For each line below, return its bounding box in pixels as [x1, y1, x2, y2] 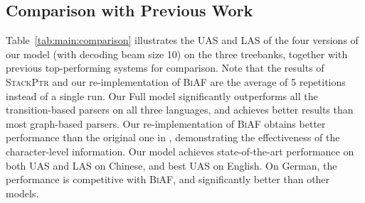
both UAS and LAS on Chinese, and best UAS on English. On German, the [6, 158, 337, 172]
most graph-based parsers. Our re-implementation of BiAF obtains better [6, 116, 326, 131]
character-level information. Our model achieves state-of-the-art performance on [6, 143, 354, 158]
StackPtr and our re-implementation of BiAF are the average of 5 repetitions [6, 74, 346, 89]
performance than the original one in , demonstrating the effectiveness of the [6, 130, 340, 145]
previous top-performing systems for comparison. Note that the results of [6, 60, 324, 75]
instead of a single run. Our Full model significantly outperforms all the [6, 88, 318, 103]
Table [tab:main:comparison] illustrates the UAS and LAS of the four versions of [6, 33, 359, 48]
